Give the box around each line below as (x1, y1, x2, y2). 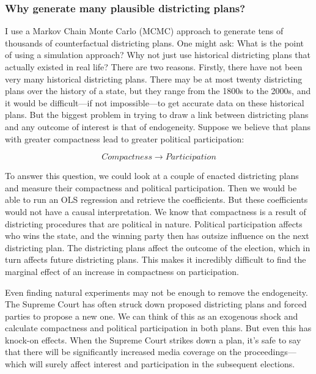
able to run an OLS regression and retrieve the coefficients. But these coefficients (5, 193, 308, 206)
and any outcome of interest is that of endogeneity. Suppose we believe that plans (5, 120, 311, 133)
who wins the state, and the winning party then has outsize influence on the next (5, 229, 309, 242)
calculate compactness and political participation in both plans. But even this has (5, 321, 312, 334)
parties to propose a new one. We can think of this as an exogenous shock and (5, 309, 298, 322)
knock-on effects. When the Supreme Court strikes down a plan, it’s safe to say (5, 333, 301, 346)
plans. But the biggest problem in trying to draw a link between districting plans (5, 108, 309, 121)
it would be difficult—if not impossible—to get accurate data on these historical (5, 96, 304, 109)
